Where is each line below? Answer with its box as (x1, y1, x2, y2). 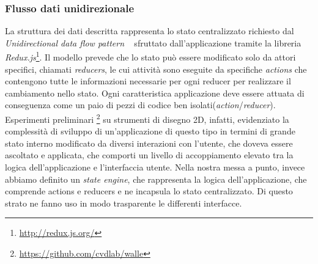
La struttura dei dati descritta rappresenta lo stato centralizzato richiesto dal (5, 24, 294, 37)
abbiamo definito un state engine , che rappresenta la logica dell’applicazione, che (5, 172, 307, 185)
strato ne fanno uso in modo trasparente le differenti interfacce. (5, 196, 242, 209)
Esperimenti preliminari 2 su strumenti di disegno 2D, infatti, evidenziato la (5, 111, 289, 125)
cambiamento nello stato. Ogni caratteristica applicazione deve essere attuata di (5, 86, 305, 99)
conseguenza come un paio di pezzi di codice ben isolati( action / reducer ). (5, 98, 276, 111)
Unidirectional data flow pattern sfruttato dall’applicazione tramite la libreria (5, 36, 301, 49)
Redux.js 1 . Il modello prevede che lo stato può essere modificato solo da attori (5, 49, 296, 64)
